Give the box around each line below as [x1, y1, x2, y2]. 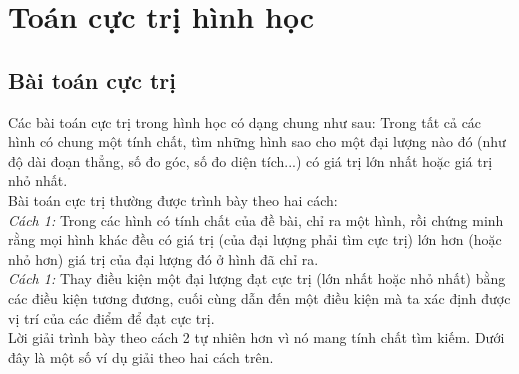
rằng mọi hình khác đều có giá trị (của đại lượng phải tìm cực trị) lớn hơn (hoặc [8, 229, 502, 250]
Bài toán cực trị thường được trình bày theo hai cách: [8, 189, 338, 210]
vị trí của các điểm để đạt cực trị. [8, 307, 215, 328]
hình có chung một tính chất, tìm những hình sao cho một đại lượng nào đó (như [8, 131, 506, 152]
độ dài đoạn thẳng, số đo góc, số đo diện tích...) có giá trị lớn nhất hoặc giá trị [8, 150, 493, 171]
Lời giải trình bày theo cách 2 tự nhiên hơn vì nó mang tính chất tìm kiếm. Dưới [8, 327, 505, 348]
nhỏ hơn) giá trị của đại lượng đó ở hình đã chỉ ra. [8, 248, 319, 269]
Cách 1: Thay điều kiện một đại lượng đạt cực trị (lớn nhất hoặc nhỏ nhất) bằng [8, 268, 506, 289]
